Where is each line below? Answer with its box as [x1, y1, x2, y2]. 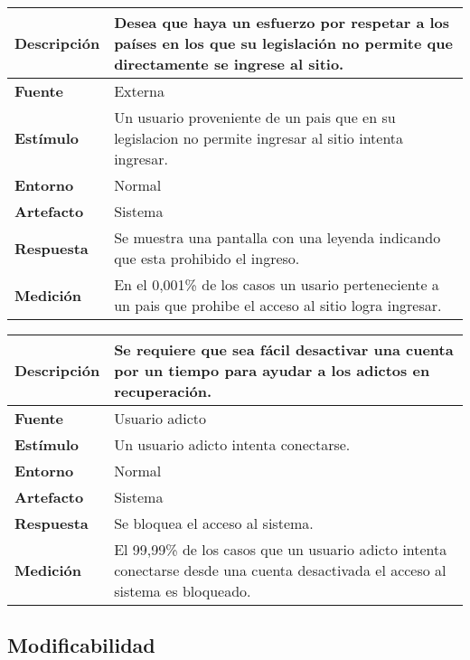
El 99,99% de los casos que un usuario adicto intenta [114, 539, 447, 560]
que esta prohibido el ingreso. [114, 248, 300, 269]
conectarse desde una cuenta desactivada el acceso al [114, 560, 446, 580]
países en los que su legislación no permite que [114, 33, 453, 53]
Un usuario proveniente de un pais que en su [114, 107, 396, 127]
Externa [114, 80, 164, 101]
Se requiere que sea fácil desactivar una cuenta [114, 339, 454, 360]
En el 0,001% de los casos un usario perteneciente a [114, 274, 439, 295]
